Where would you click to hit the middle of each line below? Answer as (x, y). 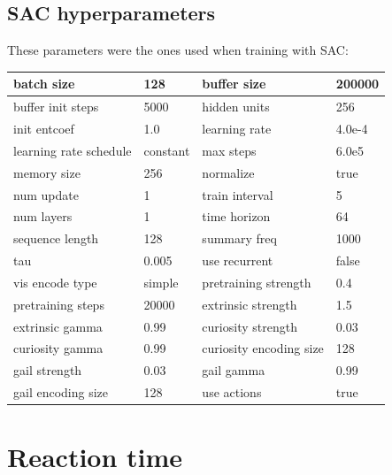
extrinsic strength (250, 304)
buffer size (234, 84)
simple (161, 282)
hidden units (236, 107)
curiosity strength (250, 326)
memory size (47, 172)
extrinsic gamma (58, 326)
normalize (228, 172)
